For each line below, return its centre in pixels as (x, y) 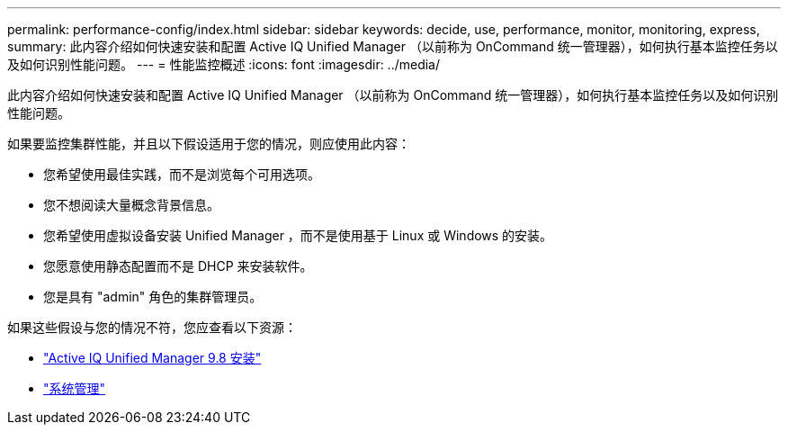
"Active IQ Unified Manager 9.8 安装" (152, 358)
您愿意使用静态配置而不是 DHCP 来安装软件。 (178, 266)
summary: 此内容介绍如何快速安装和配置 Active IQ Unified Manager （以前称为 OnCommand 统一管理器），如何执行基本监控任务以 (393, 46)
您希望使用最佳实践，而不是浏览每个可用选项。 (182, 174)
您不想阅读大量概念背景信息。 (131, 205)
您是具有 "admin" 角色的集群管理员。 (153, 297)
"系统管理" (75, 388)
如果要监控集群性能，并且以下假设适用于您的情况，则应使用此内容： (209, 144)
